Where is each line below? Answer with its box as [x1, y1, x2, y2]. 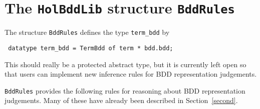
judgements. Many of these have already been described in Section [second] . [5, 95, 238, 106]
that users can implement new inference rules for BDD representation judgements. [5, 69, 257, 79]
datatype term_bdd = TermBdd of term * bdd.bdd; [8, 44, 173, 52]
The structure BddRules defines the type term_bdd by [5, 27, 170, 37]
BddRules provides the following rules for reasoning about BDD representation [5, 85, 245, 96]
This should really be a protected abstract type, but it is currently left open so [5, 59, 246, 69]
